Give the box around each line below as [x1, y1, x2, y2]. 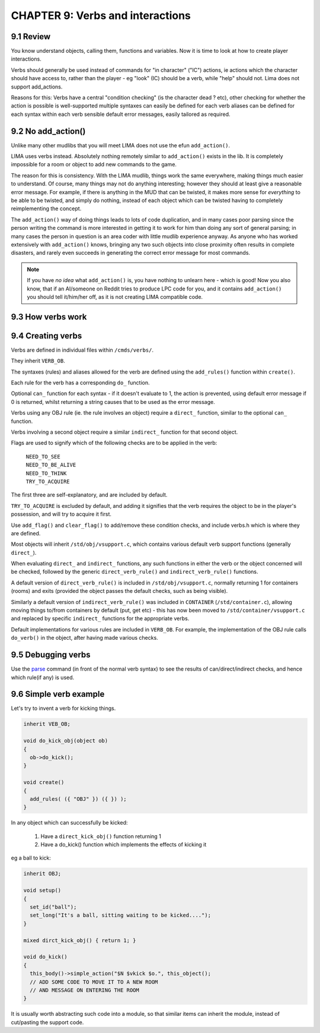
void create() [23, 779, 65, 786]
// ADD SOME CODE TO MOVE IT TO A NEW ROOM [30, 978, 158, 985]
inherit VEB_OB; [23, 721, 71, 728]
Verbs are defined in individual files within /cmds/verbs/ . [11, 346, 154, 353]
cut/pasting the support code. [11, 1019, 84, 1026]
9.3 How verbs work [11, 312, 87, 322]
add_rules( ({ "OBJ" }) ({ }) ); [30, 795, 127, 802]
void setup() [23, 887, 62, 894]
